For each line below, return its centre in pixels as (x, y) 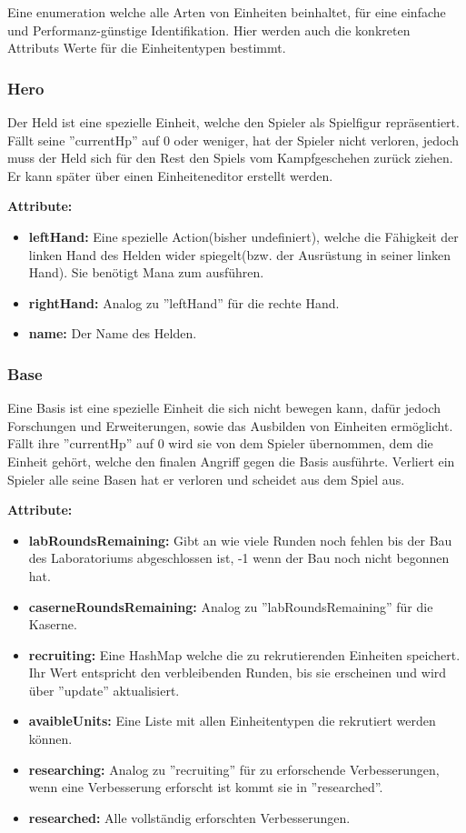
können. (50, 739)
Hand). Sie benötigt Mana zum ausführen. (146, 272)
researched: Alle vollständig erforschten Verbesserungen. (189, 817)
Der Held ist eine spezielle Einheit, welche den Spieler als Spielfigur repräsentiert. (233, 122)
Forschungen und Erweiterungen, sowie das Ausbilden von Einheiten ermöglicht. (230, 425)
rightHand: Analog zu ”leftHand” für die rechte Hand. (184, 302)
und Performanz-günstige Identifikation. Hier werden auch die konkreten (209, 30)
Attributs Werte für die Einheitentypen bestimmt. (147, 48)
